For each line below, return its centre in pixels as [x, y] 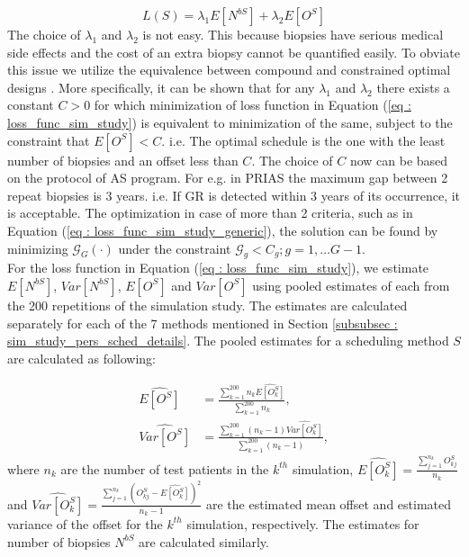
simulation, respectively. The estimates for [303, 523]
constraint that [49, 140]
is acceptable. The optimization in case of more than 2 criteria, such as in [210, 213]
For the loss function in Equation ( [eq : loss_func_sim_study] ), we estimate [218, 268]
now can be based [399, 160]
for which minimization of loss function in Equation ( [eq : [253, 105]
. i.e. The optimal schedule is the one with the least [303, 140]
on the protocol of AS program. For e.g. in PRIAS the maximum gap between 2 [228, 178]
